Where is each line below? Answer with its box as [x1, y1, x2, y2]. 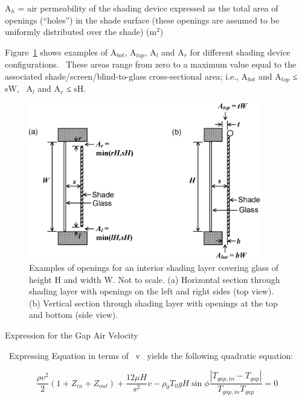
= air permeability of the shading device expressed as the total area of [18, 2, 278, 14]
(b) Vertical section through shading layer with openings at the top [29, 296, 278, 309]
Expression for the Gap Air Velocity [5, 329, 138, 341]
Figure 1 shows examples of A [5, 45, 117, 58]
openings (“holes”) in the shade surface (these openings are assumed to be [5, 13, 280, 26]
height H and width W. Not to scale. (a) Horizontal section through [29, 273, 280, 285]
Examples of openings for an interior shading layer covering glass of [29, 261, 279, 274]
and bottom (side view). [29, 308, 118, 321]
